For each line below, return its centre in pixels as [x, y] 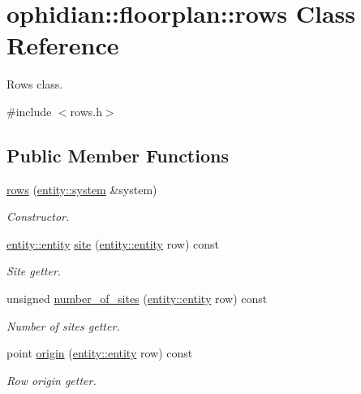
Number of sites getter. [63, 325]
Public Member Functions [118, 155]
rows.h [86, 111]
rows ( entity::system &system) [82, 189]
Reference [63, 45]
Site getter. [34, 271]
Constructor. [38, 216]
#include [29, 111]
